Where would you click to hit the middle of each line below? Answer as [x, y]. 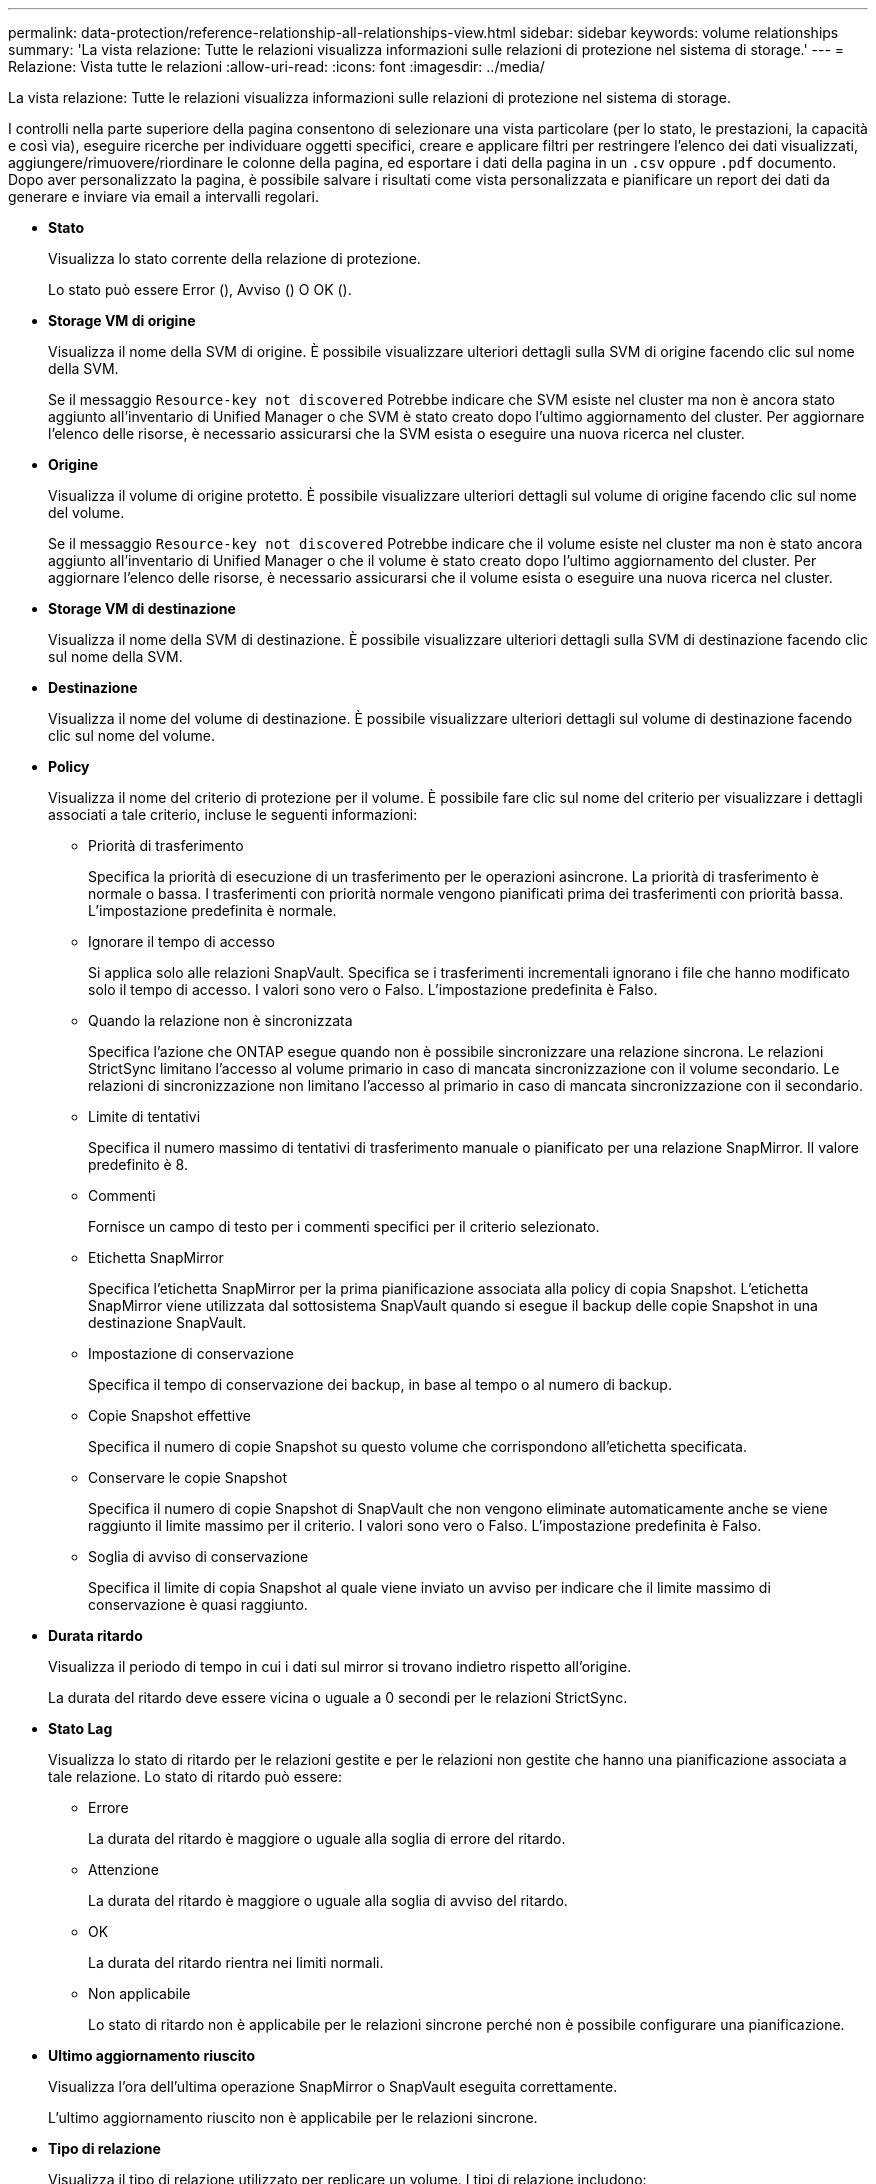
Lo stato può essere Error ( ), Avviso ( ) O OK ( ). [200, 289]
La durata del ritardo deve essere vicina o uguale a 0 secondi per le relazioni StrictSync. [338, 1697]
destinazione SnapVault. [167, 1322]
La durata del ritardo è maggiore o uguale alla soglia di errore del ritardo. [327, 1838]
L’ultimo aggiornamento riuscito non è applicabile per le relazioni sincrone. [293, 2117]
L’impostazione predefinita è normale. [212, 910]
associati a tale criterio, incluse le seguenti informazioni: [233, 814]
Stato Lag [80, 1728]
